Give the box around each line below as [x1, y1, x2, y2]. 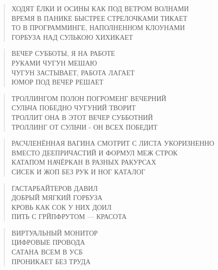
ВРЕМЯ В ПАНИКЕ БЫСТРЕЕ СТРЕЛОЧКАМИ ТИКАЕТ [11, 13, 187, 23]
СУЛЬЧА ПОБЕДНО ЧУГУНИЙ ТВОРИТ [11, 102, 136, 113]
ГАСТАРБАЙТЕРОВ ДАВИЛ [11, 183, 98, 193]
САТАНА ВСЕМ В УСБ [11, 247, 83, 257]
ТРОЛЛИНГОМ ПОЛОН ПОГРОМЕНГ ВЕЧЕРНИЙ [11, 93, 166, 103]
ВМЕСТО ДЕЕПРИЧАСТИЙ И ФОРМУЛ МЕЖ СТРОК [11, 147, 178, 157]
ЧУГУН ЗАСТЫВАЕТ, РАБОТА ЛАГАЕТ [11, 67, 135, 77]
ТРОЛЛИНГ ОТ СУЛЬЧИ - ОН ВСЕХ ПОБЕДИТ [11, 121, 158, 132]
